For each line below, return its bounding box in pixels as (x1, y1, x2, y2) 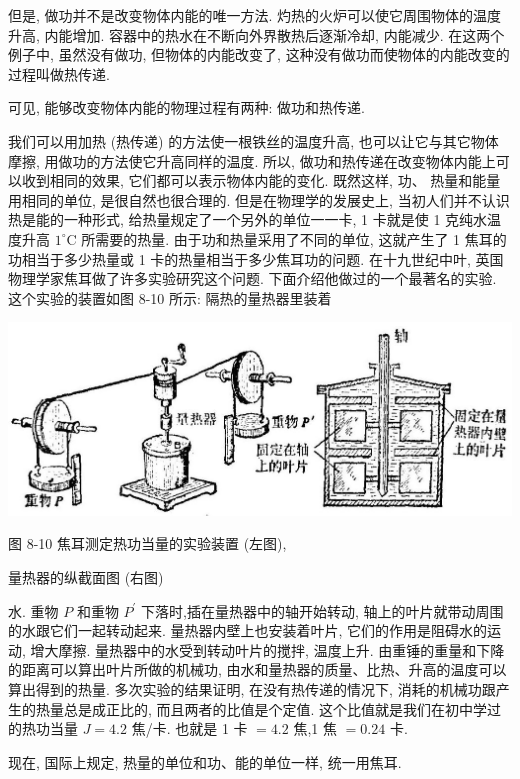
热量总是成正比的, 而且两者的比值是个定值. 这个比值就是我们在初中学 (35, 698, 488, 719)
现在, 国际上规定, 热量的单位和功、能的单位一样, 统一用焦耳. (8, 751, 402, 772)
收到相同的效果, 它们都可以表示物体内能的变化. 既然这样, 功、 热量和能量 (21, 170, 501, 191)
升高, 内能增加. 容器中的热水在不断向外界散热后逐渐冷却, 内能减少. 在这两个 (8, 24, 505, 45)
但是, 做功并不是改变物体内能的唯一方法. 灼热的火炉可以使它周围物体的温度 (8, 5, 502, 25)
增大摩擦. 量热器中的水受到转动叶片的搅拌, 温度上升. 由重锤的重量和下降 (30, 639, 505, 660)
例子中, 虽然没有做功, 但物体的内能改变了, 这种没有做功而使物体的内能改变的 (8, 44, 510, 65)
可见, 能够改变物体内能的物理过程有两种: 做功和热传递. (8, 97, 365, 118)
